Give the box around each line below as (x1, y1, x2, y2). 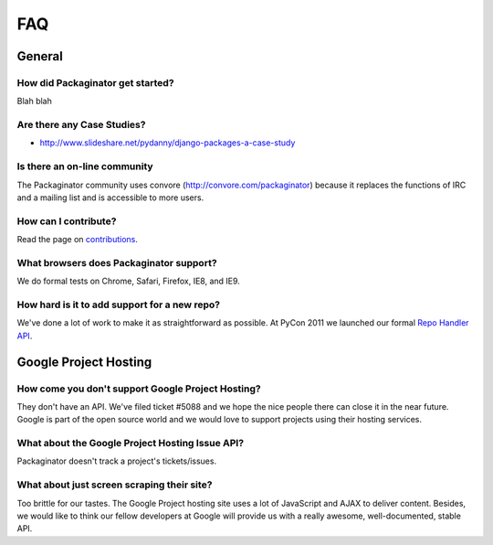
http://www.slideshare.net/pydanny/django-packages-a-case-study (39, 137, 296, 148)
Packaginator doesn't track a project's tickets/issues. (16, 455, 217, 466)
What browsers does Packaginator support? (16, 256, 218, 269)
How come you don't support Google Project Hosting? (16, 382, 261, 395)
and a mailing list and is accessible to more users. (16, 192, 205, 203)
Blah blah (16, 96, 52, 107)
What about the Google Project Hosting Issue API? (16, 437, 245, 450)
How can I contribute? (16, 215, 117, 228)
